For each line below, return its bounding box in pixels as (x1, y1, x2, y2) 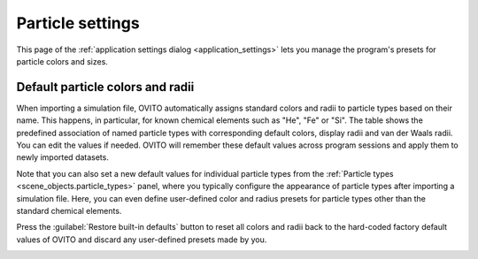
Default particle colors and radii (16, 80, 195, 95)
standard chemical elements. (16, 205, 122, 216)
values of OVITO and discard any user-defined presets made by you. (16, 234, 267, 245)
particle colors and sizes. (16, 56, 108, 66)
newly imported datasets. (16, 152, 110, 163)
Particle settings (16, 13, 141, 33)
